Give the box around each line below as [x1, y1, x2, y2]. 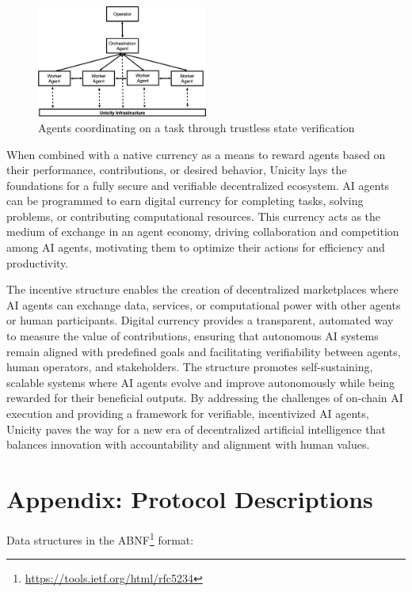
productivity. [6, 254, 69, 271]
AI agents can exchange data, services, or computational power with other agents [6, 296, 401, 313]
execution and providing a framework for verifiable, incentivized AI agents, [6, 405, 369, 422]
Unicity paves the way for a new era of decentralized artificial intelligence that [6, 420, 386, 437]
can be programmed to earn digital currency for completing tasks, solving [6, 192, 364, 209]
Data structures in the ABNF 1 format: [6, 529, 194, 548]
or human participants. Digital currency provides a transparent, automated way [6, 312, 394, 328]
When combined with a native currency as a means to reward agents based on [6, 146, 386, 162]
